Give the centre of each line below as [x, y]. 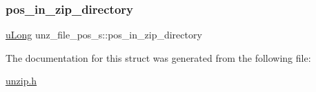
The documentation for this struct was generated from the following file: [158, 57]
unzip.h [21, 81]
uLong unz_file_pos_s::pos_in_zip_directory [104, 35]
